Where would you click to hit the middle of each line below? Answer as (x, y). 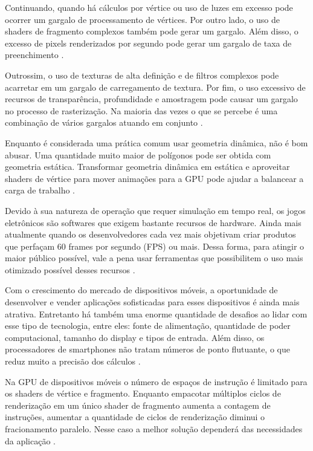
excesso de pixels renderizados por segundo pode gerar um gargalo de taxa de (148, 43)
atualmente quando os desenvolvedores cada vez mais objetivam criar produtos (150, 234)
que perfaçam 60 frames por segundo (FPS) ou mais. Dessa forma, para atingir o (155, 246)
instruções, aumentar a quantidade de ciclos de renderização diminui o (135, 417)
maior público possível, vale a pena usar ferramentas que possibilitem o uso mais (154, 258)
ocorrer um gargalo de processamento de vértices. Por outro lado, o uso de (142, 19)
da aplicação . (31, 440)
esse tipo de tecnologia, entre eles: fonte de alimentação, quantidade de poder (148, 326)
